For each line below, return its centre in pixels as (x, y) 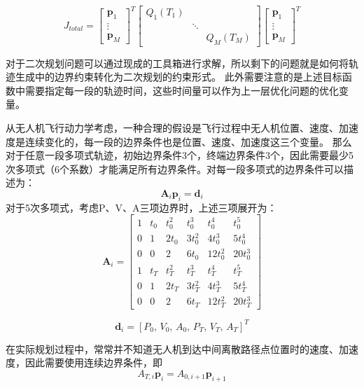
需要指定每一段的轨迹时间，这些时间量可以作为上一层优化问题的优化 (182, 90)
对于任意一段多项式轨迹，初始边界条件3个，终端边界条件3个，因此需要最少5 (180, 155)
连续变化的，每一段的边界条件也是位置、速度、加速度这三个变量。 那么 (188, 141)
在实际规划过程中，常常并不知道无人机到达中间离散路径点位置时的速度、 (172, 348)
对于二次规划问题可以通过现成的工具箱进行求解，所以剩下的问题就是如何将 (177, 63)
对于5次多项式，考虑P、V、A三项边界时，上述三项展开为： (141, 207)
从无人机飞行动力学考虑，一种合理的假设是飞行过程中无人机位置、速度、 (172, 128)
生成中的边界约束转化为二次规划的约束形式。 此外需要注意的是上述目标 (178, 77)
